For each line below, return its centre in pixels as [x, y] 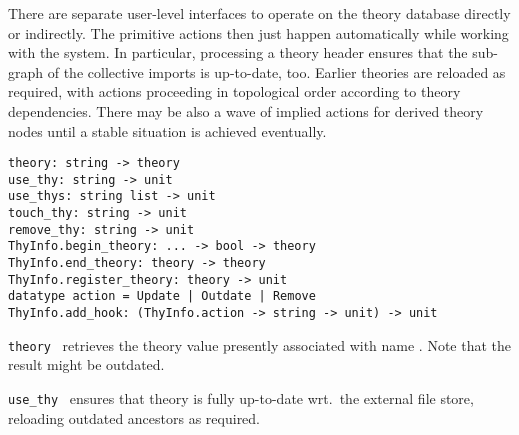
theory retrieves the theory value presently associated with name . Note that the [260, 344]
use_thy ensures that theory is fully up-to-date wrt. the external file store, [241, 397]
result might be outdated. [86, 364]
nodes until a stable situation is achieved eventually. [167, 130]
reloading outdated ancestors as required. [134, 417]
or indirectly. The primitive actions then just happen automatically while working [258, 32]
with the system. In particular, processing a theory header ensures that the [238, 52]
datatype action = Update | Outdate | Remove [162, 296]
